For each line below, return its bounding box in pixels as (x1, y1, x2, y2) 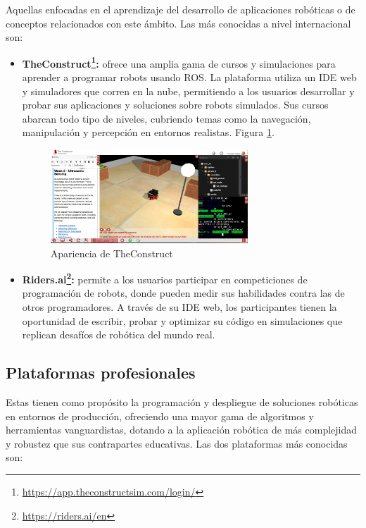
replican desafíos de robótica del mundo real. (22, 327, 215, 342)
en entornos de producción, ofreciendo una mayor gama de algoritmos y (6, 408, 314, 423)
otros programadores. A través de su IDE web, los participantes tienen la (22, 299, 337, 314)
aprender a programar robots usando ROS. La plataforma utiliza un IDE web (22, 70, 357, 85)
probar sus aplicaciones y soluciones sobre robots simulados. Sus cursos (22, 97, 329, 112)
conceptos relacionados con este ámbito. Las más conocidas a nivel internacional (6, 16, 351, 30)
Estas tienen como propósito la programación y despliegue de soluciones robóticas (6, 394, 358, 409)
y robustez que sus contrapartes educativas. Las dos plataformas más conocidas (6, 436, 348, 450)
